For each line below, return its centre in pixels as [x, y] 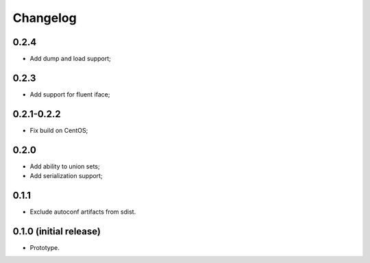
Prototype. [45, 247]
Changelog [45, 18]
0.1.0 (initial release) [57, 231]
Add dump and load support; [70, 59]
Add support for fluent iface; [70, 94]
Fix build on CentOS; [59, 130]
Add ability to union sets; [65, 166]
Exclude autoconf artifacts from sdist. [83, 212]
